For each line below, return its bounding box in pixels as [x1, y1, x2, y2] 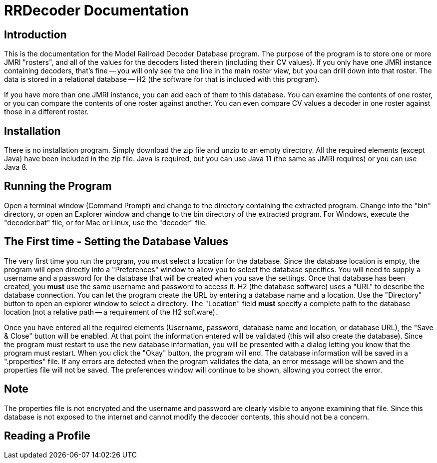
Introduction [4, 28, 67, 41]
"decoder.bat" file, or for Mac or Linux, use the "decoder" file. [4, 218, 207, 227]
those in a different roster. [4, 107, 89, 116]
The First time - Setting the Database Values [4, 235, 228, 248]
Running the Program [4, 180, 112, 193]
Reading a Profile [4, 429, 90, 442]
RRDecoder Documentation [4, 2, 189, 19]
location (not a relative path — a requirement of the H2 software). [4, 307, 217, 316]
